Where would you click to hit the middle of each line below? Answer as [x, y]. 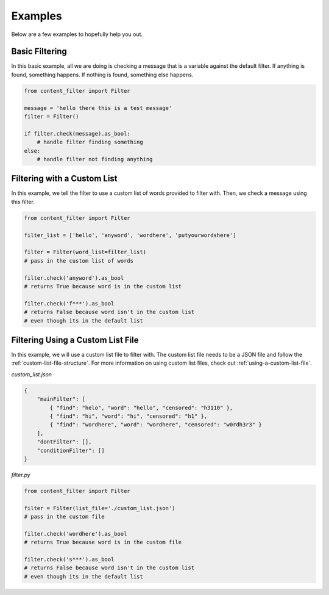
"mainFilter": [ [61, 399]
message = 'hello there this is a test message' [98, 108]
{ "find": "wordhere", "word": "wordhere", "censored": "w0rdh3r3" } [156, 425]
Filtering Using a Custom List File [75, 340]
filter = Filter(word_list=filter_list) [85, 252]
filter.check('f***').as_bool [69, 303]
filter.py [21, 475]
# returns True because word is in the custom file [103, 542]
